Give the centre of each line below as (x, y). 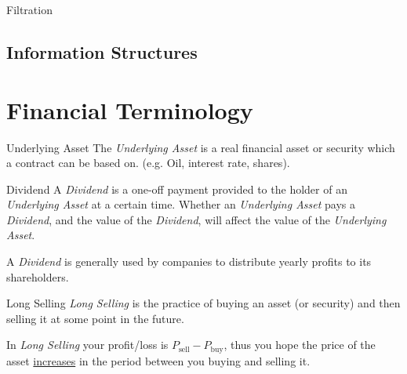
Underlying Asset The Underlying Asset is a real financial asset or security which (201, 147)
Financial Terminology (130, 109)
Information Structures (102, 51)
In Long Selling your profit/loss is (87, 345)
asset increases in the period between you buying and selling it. (158, 360)
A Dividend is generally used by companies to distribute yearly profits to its (189, 261)
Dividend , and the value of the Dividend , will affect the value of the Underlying (196, 219)
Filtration (29, 9)
